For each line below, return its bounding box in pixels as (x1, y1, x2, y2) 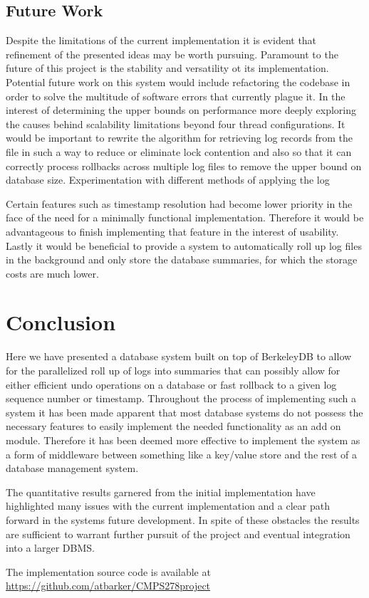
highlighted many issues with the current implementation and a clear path (6, 498, 330, 513)
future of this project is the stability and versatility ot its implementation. (6, 61, 329, 75)
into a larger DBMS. (6, 540, 95, 555)
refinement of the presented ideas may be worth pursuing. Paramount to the (6, 46, 338, 61)
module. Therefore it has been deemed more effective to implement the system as (6, 432, 360, 447)
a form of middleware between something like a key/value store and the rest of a (6, 446, 358, 461)
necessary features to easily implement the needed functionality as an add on (6, 419, 341, 434)
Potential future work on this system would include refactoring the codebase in (6, 74, 350, 89)
